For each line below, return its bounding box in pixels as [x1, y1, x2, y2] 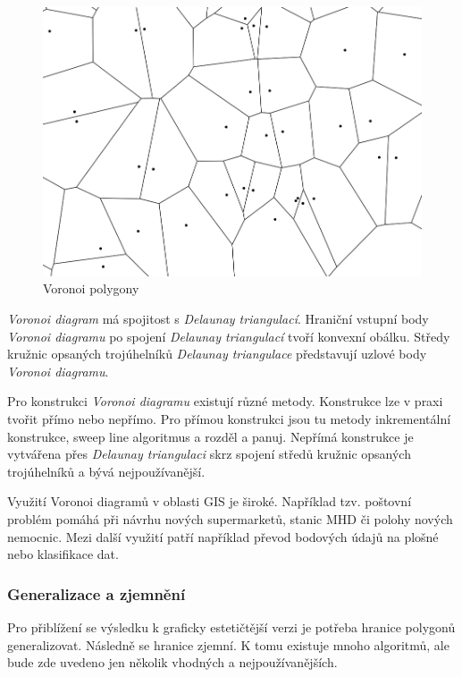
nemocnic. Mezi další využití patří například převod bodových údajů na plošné [7, 527, 439, 546]
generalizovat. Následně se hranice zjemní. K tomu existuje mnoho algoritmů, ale [7, 635, 449, 654]
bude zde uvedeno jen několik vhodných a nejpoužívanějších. [7, 653, 338, 672]
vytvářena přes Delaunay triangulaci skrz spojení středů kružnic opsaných [7, 444, 411, 463]
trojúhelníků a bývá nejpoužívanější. [7, 461, 206, 480]
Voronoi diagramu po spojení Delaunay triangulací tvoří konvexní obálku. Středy [7, 326, 450, 345]
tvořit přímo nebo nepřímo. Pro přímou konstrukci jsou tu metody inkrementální [7, 410, 451, 428]
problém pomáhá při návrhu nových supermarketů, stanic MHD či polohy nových [7, 510, 453, 529]
